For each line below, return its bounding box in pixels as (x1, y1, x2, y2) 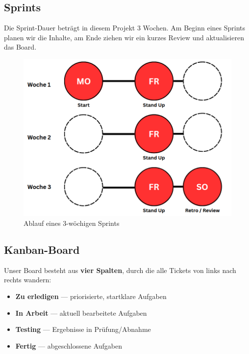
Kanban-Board (4, 242, 80, 257)
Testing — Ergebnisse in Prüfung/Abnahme (15, 324, 151, 334)
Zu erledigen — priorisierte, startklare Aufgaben (15, 291, 167, 301)
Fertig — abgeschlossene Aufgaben (15, 340, 122, 351)
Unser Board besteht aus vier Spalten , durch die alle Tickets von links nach (4, 265, 236, 275)
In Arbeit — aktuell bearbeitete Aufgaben (15, 307, 147, 318)
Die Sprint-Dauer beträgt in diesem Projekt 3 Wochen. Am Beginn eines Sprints (4, 23, 245, 33)
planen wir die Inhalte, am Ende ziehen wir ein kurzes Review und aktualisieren (4, 32, 244, 42)
